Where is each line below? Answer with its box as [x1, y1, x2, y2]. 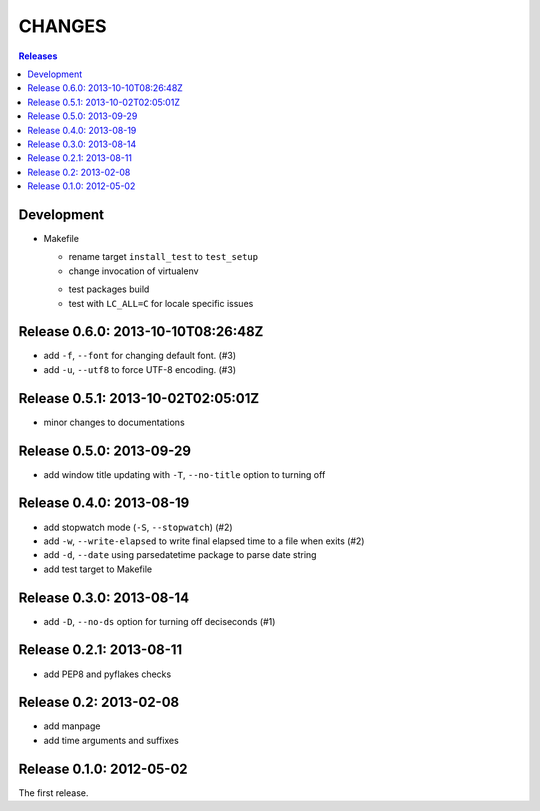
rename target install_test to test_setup [68, 251, 259, 263]
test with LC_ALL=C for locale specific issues [68, 297, 254, 309]
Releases [18, 50, 58, 62]
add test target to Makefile [43, 563, 153, 575]
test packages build [68, 283, 150, 295]
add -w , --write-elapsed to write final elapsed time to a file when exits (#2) [43, 535, 365, 547]
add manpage [43, 720, 101, 732]
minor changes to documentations [43, 416, 185, 428]
